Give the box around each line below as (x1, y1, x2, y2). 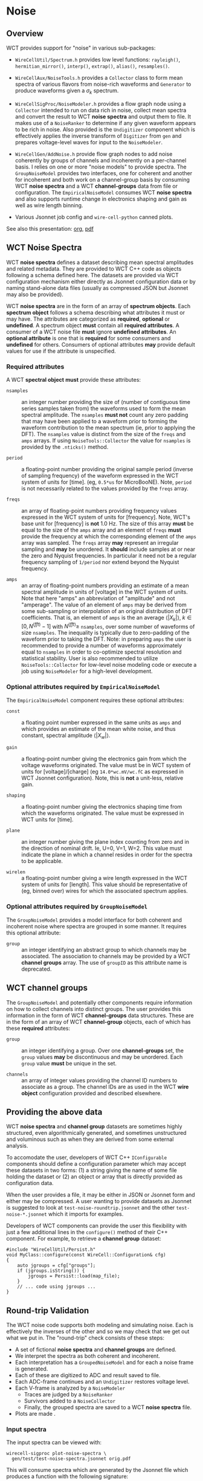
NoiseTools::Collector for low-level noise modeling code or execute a (21, 661, 197, 669)
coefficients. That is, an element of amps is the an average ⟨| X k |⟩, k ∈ (21, 614, 192, 623)
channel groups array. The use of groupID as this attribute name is (21, 959, 187, 966)
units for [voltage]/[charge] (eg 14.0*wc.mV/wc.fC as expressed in (21, 768, 184, 776)
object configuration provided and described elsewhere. (21, 1089, 162, 1097)
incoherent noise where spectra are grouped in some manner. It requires (6, 922, 187, 930)
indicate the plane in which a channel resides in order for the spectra (21, 851, 193, 858)
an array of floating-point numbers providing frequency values (21, 507, 177, 514)
